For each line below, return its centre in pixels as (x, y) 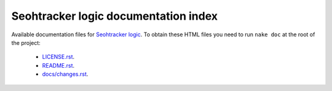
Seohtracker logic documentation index (115, 16)
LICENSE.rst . (58, 57)
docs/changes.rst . (65, 74)
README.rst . (58, 65)
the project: (26, 42)
